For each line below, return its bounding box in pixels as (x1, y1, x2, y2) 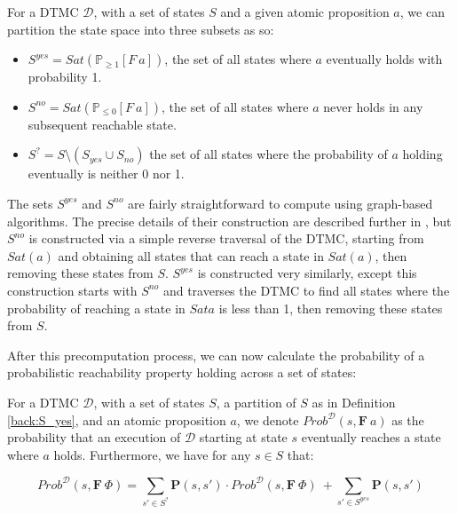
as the (391, 410, 424, 429)
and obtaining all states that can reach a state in (58, 246, 324, 265)
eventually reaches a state (301, 428, 441, 447)
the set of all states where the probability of (149, 145, 388, 163)
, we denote (236, 410, 299, 429)
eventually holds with (326, 50, 443, 68)
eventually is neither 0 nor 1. (28, 164, 185, 183)
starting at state (199, 428, 288, 447)
